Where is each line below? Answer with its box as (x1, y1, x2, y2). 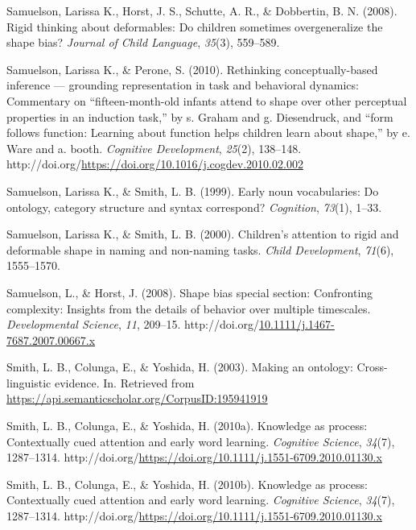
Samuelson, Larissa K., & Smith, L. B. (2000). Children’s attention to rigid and (6, 226, 399, 242)
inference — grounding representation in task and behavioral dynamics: (6, 77, 359, 93)
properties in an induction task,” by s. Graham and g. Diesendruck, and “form (6, 108, 393, 125)
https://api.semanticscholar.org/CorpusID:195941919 (6, 390, 268, 407)
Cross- (356, 358, 388, 375)
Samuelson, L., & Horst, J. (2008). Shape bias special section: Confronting (6, 284, 373, 300)
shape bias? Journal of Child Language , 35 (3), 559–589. (6, 34, 280, 51)
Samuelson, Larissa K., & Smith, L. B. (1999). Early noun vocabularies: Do (6, 182, 379, 199)
